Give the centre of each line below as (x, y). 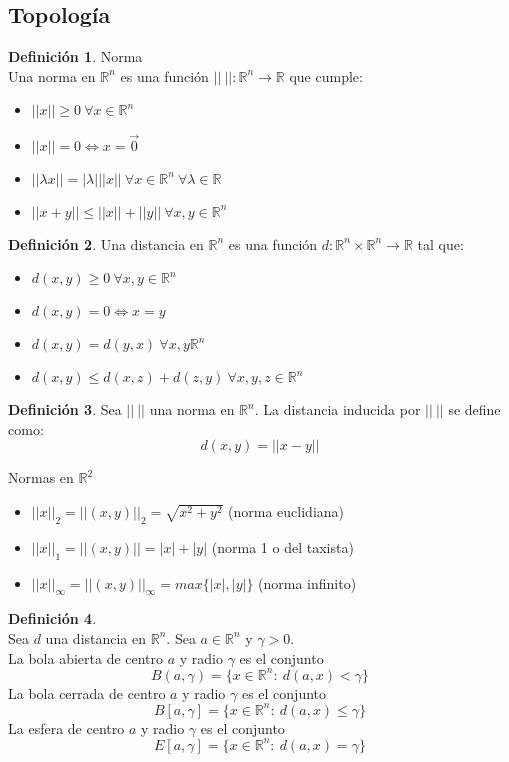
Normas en (41, 477)
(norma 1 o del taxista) (282, 546)
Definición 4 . (52, 618)
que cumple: (326, 75)
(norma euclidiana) (286, 510)
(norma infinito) (307, 582)
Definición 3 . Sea (65, 409)
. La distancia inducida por (337, 409)
